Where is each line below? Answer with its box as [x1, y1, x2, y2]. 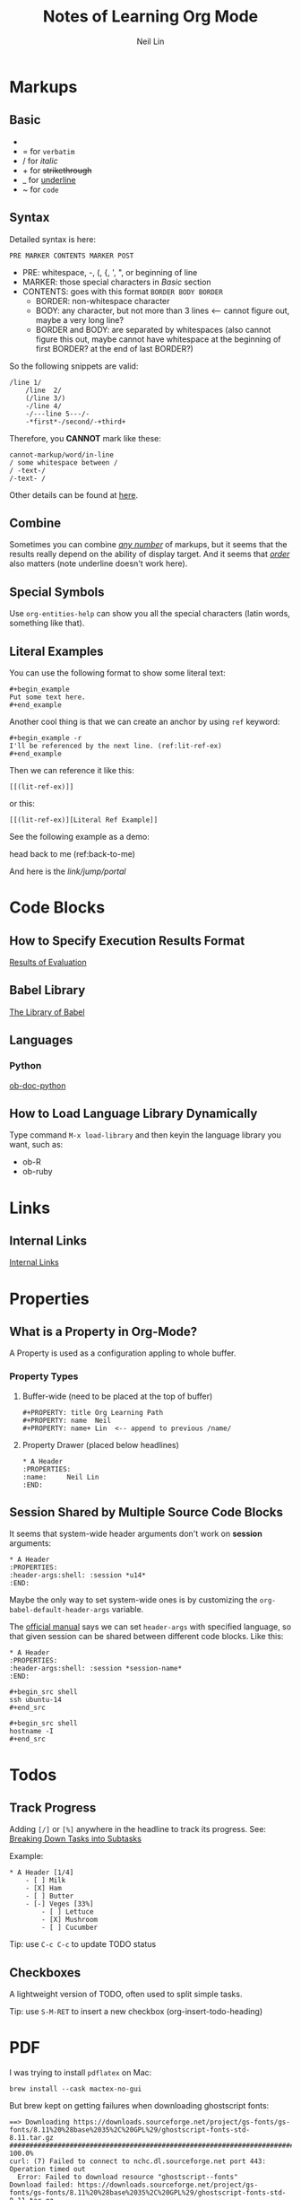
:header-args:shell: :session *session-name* [9, 1664, 182, 1673]
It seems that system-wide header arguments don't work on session [9, 1528, 262, 1540]
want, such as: [9, 1139, 64, 1150]
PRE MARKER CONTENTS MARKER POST [9, 251, 134, 260]
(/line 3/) [25, 393, 66, 403]
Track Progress [9, 1801, 97, 1815]
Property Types [9, 1370, 79, 1383]
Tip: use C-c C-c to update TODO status [9, 1939, 157, 1950]
